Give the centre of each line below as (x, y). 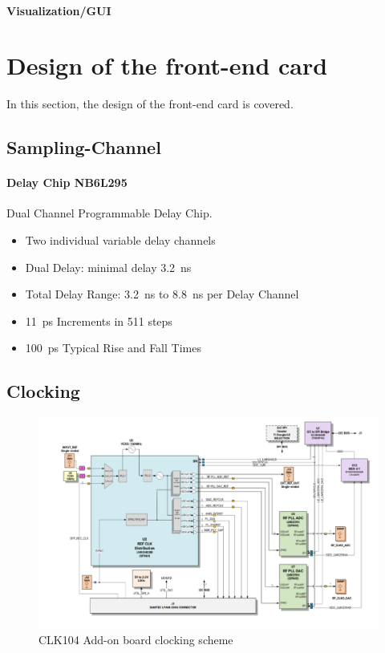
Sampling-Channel (84, 147)
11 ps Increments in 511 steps (99, 320)
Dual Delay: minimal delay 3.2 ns (108, 267)
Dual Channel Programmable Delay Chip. (109, 213)
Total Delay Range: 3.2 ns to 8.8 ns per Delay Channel (162, 294)
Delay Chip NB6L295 (67, 183)
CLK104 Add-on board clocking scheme (136, 640)
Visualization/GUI (59, 10)
